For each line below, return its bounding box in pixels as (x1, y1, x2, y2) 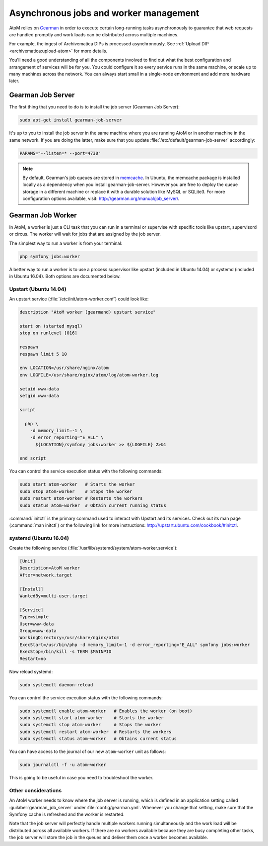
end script (19, 456, 46, 461)
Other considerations (9, 787, 62, 794)
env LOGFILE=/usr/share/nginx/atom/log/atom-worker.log (19, 372, 159, 377)
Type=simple (19, 614, 49, 620)
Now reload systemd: (9, 668, 53, 674)
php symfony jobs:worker (19, 254, 80, 259)
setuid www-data (19, 386, 60, 391)
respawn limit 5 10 (19, 351, 67, 357)
